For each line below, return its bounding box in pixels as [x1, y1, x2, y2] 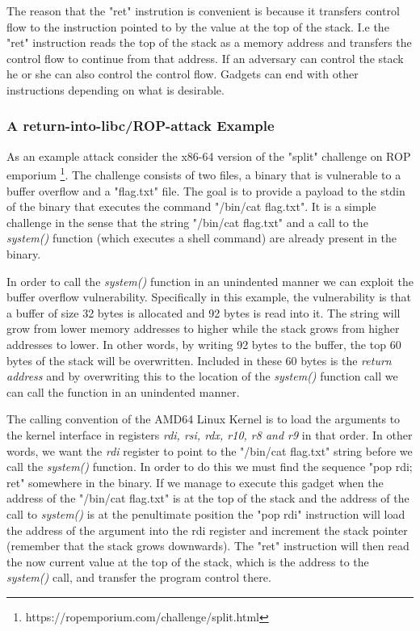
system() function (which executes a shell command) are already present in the [6, 229, 397, 246]
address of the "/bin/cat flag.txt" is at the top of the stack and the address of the [6, 490, 409, 507]
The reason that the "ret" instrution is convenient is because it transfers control [6, 2, 400, 19]
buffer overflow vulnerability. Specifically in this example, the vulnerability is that [6, 288, 411, 305]
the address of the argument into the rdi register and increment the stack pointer [6, 521, 408, 538]
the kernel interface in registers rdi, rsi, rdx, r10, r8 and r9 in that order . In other [6, 426, 413, 443]
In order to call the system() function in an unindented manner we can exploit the [6, 272, 414, 289]
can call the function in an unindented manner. [6, 383, 240, 400]
